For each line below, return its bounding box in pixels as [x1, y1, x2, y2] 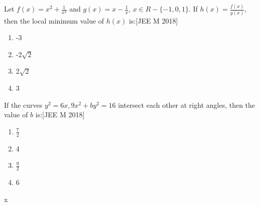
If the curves [4, 99, 43, 110]
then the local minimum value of [4, 15, 104, 26]
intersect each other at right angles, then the [118, 99, 255, 110]
